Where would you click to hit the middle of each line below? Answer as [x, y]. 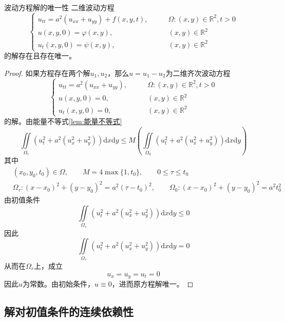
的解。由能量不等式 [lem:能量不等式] [63, 121]
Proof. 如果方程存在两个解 [47, 73]
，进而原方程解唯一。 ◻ [153, 283]
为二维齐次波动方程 [198, 73]
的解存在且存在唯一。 [40, 56]
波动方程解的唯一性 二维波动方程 [59, 7]
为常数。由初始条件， [59, 283]
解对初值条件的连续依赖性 [69, 311]
